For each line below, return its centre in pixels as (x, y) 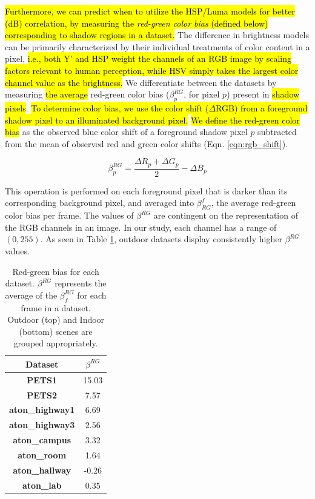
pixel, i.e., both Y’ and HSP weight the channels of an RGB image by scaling (148, 58)
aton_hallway (42, 470)
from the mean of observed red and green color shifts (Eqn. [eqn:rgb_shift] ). (147, 143)
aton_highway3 (42, 425)
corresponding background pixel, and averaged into (100, 203)
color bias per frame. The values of (69, 215)
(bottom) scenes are (56, 331)
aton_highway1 (42, 410)
